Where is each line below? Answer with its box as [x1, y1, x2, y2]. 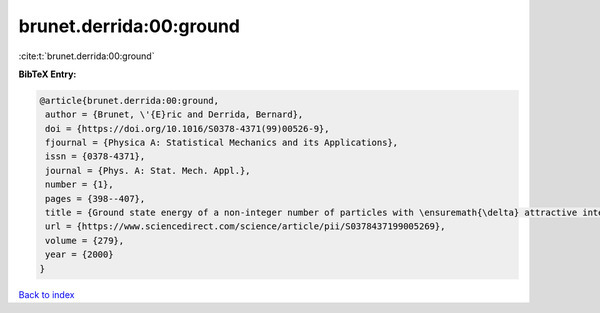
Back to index [18, 288, 75, 300]
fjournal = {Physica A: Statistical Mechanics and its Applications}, [45, 137, 399, 149]
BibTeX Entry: [18, 68, 77, 80]
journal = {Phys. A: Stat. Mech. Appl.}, [45, 165, 251, 176]
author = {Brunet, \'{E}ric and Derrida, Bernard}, [45, 109, 304, 120]
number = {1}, [45, 179, 114, 190]
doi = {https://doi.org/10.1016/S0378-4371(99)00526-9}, [45, 123, 330, 134]
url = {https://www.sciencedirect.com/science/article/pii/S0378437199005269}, [45, 221, 446, 232]
